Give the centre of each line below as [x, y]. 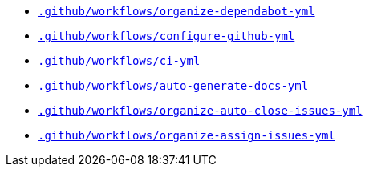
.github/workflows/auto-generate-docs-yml [173, 86]
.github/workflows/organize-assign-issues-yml [187, 135]
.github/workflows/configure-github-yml [166, 36]
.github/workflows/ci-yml [119, 61]
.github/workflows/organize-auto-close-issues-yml [200, 111]
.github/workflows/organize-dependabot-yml [176, 11]
